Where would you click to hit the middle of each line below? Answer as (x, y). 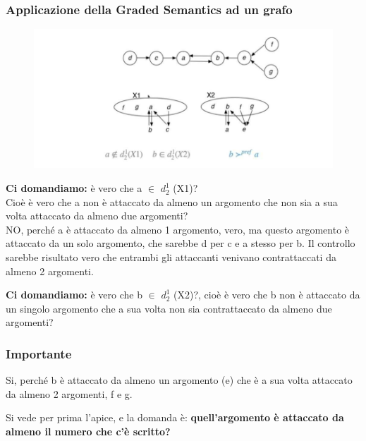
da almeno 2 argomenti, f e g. (69, 393)
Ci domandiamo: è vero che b (74, 295)
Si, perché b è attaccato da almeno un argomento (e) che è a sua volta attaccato (179, 380)
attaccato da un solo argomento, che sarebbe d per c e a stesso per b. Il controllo (181, 243)
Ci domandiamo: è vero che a (74, 188)
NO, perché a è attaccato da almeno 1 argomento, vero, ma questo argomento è (178, 229)
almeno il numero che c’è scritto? (88, 431)
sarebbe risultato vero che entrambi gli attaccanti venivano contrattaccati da (171, 257)
